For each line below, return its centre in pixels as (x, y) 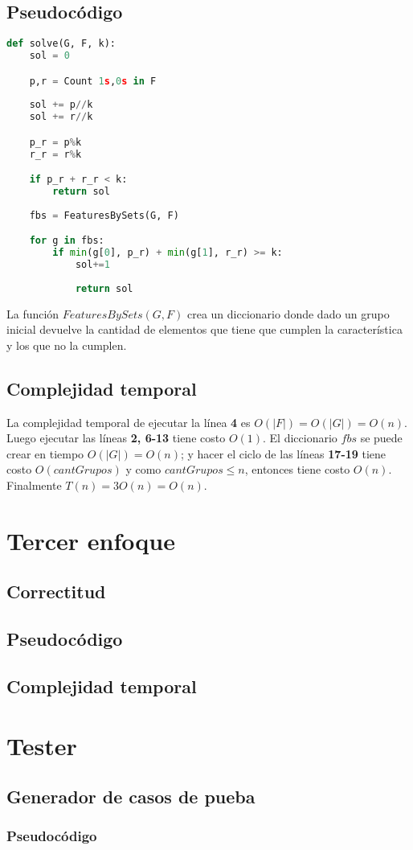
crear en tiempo (45, 453)
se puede (381, 438)
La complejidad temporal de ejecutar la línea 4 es (129, 422)
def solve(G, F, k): (61, 44)
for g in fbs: (67, 241)
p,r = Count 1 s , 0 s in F (93, 81)
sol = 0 (49, 56)
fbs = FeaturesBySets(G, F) (104, 215)
